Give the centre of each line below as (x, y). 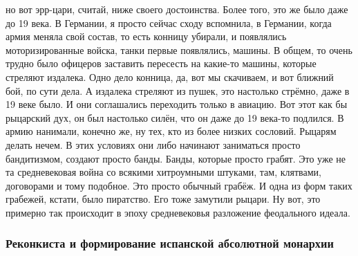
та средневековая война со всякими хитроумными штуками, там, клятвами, (163, 172)
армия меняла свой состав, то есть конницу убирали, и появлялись (146, 36)
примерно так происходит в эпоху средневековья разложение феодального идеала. (178, 212)
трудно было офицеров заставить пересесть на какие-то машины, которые (161, 63)
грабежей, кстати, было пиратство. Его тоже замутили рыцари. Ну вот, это (163, 199)
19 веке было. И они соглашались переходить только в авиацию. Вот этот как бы (177, 104)
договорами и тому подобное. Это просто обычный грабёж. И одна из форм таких (179, 185)
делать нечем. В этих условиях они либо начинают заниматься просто (153, 144)
